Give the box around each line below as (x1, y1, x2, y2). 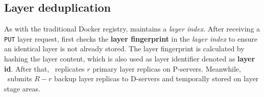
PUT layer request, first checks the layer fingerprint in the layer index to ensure (4, 33, 257, 44)
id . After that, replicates (4, 63, 85, 74)
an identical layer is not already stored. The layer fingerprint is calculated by (4, 43, 245, 54)
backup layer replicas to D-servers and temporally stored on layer (54, 73, 259, 84)
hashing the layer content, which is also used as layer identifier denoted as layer (4, 53, 255, 64)
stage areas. (4, 83, 40, 93)
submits (7, 73, 32, 84)
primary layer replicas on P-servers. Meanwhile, (92, 63, 241, 74)
